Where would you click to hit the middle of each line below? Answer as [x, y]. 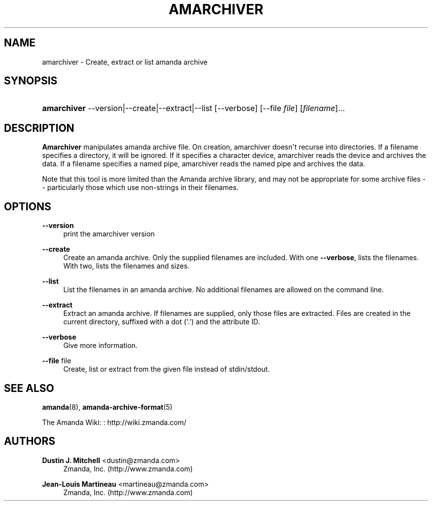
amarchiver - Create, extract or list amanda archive [125, 62]
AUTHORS [30, 441]
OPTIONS [28, 206]
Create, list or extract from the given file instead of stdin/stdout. [166, 369]
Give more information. [100, 346]
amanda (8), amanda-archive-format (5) [107, 407]
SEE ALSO [29, 388]
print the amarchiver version [109, 234]
